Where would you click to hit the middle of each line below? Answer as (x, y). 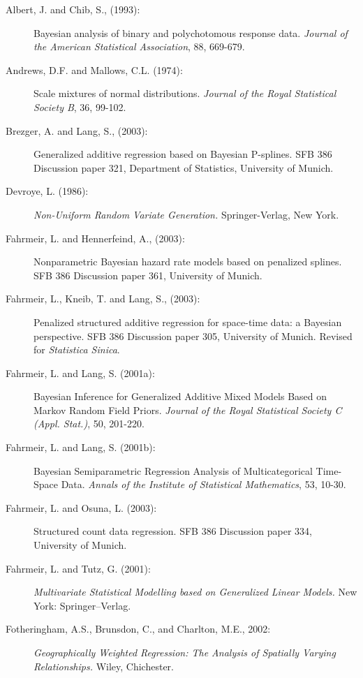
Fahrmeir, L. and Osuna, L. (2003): (81, 507)
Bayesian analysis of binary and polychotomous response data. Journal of (191, 32)
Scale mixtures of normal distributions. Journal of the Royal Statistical (185, 93)
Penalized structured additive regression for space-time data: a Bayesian (188, 322)
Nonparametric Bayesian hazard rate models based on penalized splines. (188, 261)
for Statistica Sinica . (77, 349)
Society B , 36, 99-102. (80, 106)
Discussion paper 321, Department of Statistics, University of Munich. (184, 167)
